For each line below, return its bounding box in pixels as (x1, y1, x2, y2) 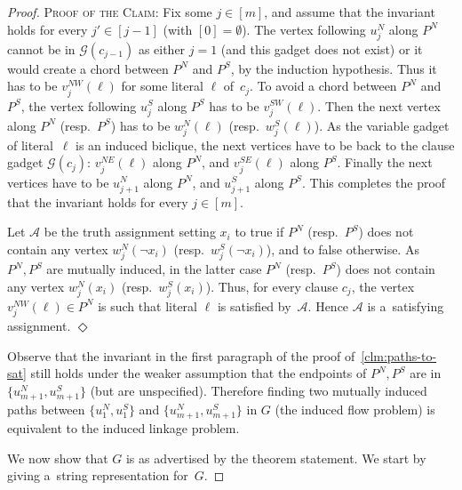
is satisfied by (217, 296, 291, 315)
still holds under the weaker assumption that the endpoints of (30, 364, 367, 382)
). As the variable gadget (314, 116, 450, 134)
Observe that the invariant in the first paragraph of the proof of (7, 346, 355, 365)
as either (138, 39, 186, 58)
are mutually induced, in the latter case (46, 260, 262, 278)
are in (410, 364, 442, 382)
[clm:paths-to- (361, 346, 437, 365)
